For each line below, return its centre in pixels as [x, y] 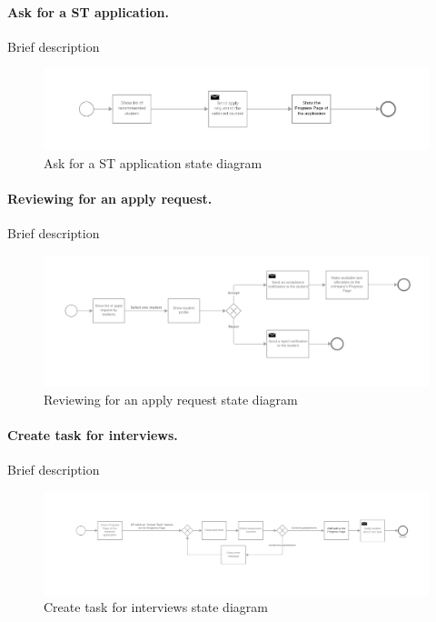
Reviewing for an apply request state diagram [171, 399]
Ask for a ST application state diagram [153, 162]
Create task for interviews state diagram [156, 607]
